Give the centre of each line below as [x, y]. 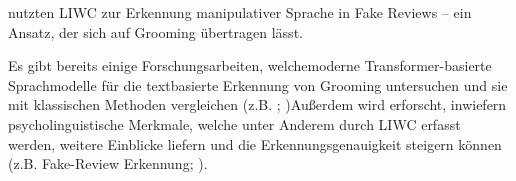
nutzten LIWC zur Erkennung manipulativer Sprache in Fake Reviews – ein [240, 12]
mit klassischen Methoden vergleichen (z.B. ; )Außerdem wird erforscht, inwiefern [257, 104]
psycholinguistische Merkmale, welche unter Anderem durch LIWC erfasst [234, 123]
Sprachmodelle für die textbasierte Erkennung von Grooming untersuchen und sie [258, 84]
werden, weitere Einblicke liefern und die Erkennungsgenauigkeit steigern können [255, 143]
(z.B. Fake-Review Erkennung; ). [108, 163]
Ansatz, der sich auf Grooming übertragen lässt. [155, 31]
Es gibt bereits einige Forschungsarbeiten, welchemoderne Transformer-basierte [250, 65]
